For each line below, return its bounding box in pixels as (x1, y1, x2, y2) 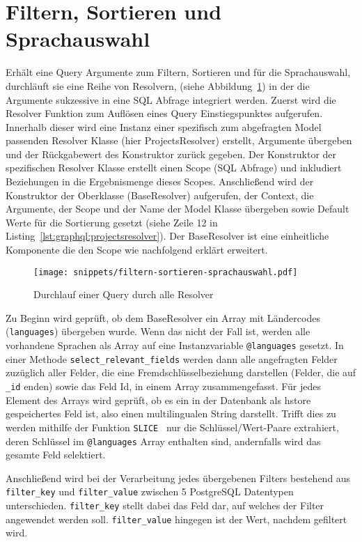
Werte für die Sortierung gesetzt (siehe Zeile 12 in (6, 215, 218, 229)
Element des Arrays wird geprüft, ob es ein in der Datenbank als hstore (6, 392, 311, 407)
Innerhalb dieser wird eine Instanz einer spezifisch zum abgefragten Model (6, 119, 322, 134)
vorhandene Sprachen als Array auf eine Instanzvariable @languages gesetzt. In (6, 338, 344, 353)
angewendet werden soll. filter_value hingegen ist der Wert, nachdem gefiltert (6, 511, 347, 526)
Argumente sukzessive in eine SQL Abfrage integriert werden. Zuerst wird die (6, 92, 336, 107)
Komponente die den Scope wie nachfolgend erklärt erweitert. (6, 242, 268, 257)
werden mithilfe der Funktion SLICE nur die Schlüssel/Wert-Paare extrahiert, (6, 419, 339, 434)
